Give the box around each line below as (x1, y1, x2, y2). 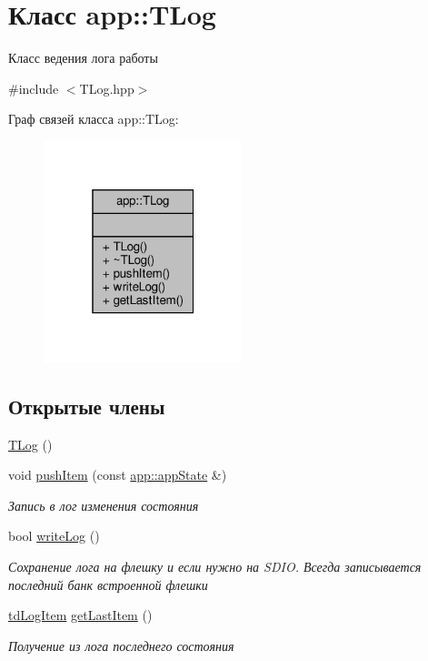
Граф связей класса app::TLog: (8, 109, 179, 128)
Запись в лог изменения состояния (8, 495, 199, 514)
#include (8, 78, 59, 97)
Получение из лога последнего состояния (8, 636, 234, 655)
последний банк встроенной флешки (8, 575, 208, 594)
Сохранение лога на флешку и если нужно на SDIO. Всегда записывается (8, 556, 422, 575)
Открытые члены (8, 392, 165, 420)
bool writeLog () (8, 526, 100, 545)
